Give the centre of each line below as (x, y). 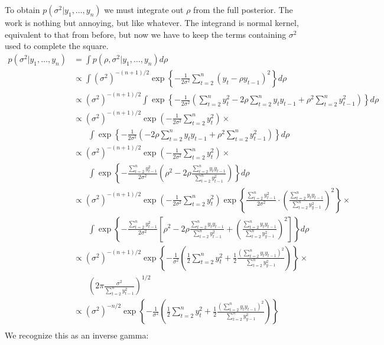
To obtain (22, 9)
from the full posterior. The (243, 9)
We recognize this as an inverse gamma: (77, 335)
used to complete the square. (57, 46)
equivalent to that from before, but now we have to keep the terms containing (146, 34)
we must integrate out (144, 9)
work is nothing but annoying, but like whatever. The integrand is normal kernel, (152, 22)
